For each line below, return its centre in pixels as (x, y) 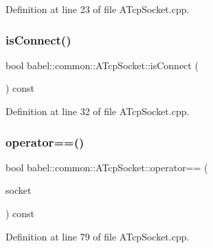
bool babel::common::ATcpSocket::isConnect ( (102, 65)
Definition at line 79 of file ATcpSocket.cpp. (98, 236)
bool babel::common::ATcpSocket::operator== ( (107, 167)
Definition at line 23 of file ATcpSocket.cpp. (98, 9)
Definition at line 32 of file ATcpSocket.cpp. (98, 111)
